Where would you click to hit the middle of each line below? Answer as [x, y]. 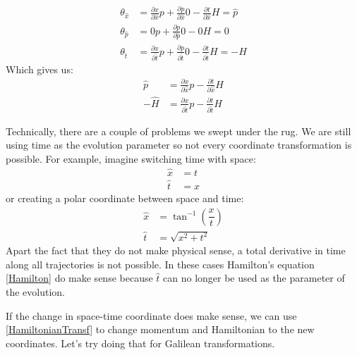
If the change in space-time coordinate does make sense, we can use [151, 315]
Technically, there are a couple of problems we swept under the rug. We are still [178, 131]
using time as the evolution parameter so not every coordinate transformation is [179, 145]
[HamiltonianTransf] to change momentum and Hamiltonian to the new [160, 329]
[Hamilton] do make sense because [79, 278]
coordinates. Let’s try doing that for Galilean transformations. [140, 343]
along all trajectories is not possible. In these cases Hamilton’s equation [160, 264]
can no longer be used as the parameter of [254, 278]
